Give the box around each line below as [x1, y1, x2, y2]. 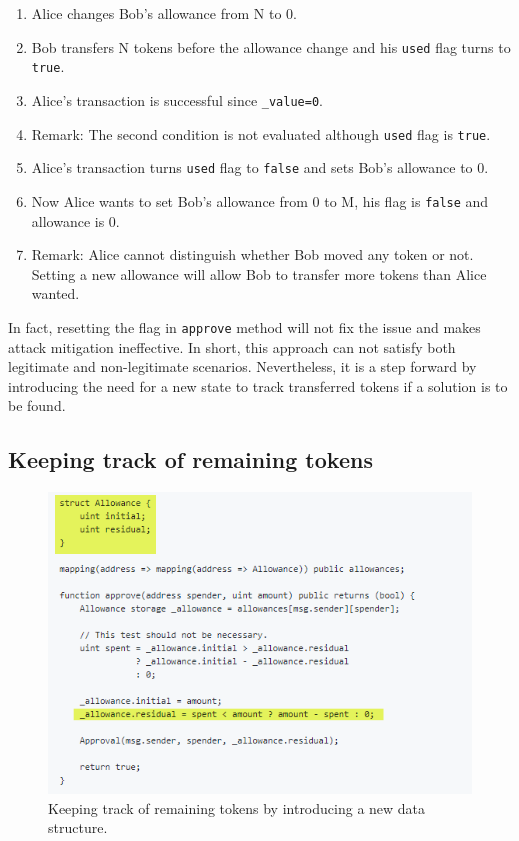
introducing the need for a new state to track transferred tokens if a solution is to [8, 375, 508, 396]
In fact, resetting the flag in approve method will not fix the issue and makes [8, 316, 481, 337]
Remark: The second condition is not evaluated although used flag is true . [31, 123, 491, 144]
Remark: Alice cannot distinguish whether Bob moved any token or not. [31, 244, 474, 265]
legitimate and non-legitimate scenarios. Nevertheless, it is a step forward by [8, 356, 477, 377]
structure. [48, 817, 108, 838]
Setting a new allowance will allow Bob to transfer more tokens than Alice [31, 263, 487, 284]
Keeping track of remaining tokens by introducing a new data [48, 797, 426, 818]
